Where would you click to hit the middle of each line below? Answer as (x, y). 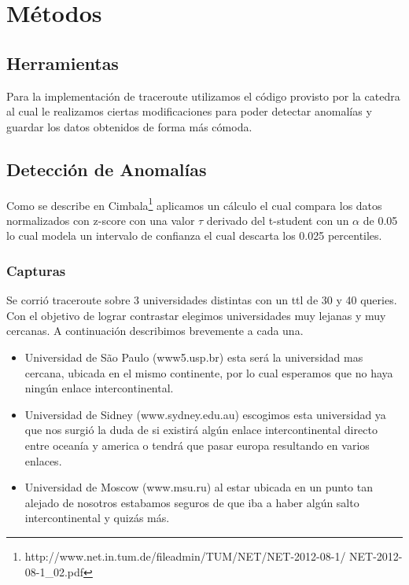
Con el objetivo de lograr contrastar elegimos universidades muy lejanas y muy (196, 315)
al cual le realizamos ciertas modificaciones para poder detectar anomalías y (189, 111)
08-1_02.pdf (54, 571)
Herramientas (63, 63)
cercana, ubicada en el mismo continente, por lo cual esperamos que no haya (209, 372)
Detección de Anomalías (107, 169)
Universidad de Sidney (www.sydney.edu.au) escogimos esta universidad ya (205, 414)
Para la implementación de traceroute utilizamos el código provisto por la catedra (203, 96)
